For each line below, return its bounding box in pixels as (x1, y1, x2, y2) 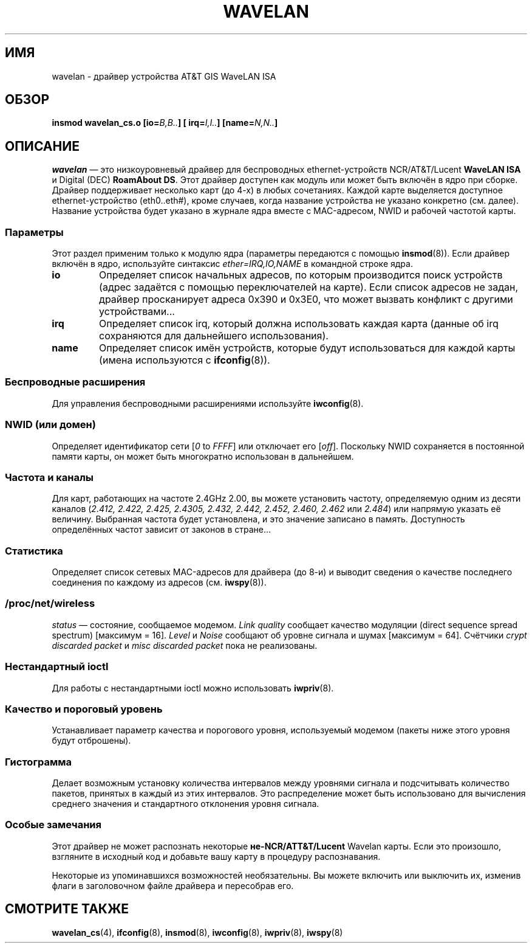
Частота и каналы (5, 471, 94, 483)
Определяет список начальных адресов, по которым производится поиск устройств (99, 269, 503, 282)
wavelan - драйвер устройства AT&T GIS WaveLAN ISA (52, 71, 276, 81)
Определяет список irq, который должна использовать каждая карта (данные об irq (99, 317, 499, 330)
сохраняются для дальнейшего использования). (99, 330, 329, 342)
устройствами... (99, 305, 175, 318)
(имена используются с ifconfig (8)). (99, 354, 270, 367)
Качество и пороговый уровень (5, 702, 163, 715)
